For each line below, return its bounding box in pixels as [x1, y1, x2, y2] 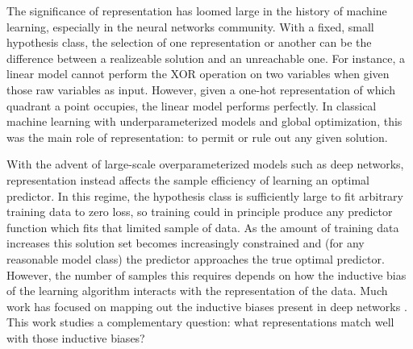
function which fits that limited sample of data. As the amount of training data [6, 218, 399, 235]
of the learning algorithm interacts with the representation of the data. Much [6, 282, 388, 299]
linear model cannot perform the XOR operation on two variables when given [6, 65, 390, 82]
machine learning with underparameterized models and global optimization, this [6, 113, 403, 130]
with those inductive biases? [6, 329, 145, 346]
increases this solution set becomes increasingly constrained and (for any [6, 235, 365, 251]
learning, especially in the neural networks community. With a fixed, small [6, 18, 374, 35]
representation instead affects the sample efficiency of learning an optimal [6, 171, 369, 188]
